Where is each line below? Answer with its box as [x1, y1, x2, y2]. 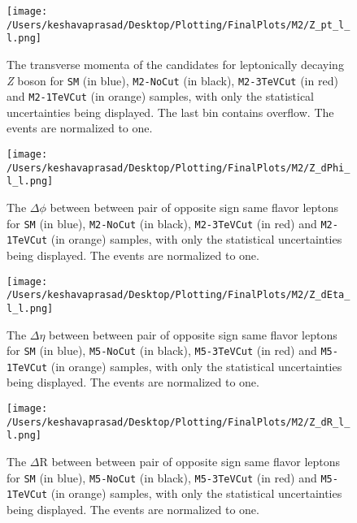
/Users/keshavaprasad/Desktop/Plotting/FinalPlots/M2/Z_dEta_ [7, 289, 350, 301]
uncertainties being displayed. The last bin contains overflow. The [7, 103, 334, 120]
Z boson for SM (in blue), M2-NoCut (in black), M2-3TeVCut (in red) [7, 71, 338, 89]
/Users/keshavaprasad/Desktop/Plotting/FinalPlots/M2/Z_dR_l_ [7, 416, 350, 428]
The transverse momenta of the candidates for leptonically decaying [7, 55, 344, 72]
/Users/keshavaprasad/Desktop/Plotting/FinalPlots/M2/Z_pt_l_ [7, 19, 350, 31]
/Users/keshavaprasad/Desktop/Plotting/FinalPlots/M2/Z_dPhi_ [7, 162, 350, 174]
